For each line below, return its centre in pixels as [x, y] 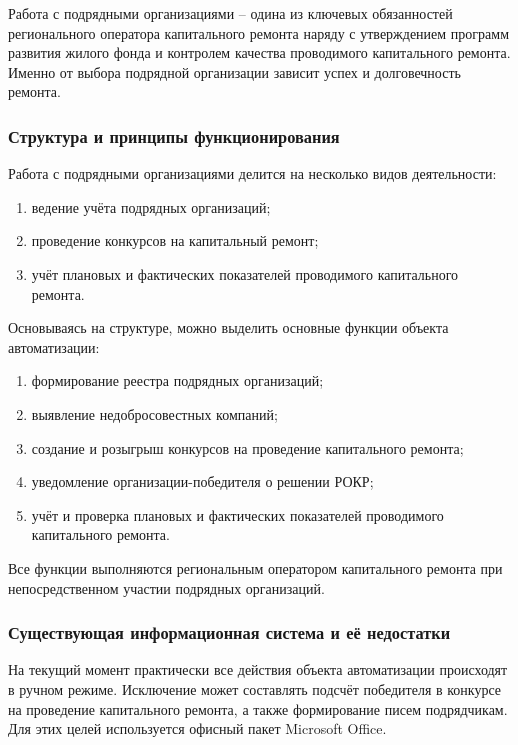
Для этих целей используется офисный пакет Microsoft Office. [197, 728]
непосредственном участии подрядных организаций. [166, 587]
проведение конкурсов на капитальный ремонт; [175, 240]
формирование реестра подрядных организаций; [177, 380]
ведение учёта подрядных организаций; [151, 206]
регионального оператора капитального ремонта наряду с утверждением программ [259, 32]
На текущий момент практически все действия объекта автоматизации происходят [258, 669]
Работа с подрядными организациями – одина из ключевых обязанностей [230, 13]
